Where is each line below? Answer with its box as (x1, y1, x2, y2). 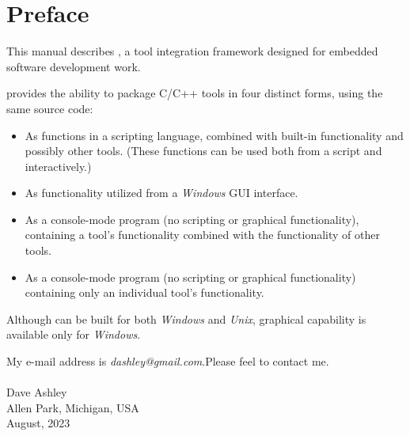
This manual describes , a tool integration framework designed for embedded (6, 43, 378, 59)
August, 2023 (6, 415, 70, 431)
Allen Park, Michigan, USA (6, 399, 139, 415)
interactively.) (25, 157, 92, 174)
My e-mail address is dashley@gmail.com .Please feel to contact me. (6, 353, 329, 370)
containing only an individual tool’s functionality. (25, 284, 264, 301)
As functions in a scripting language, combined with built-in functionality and (25, 127, 404, 143)
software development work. (6, 58, 141, 74)
